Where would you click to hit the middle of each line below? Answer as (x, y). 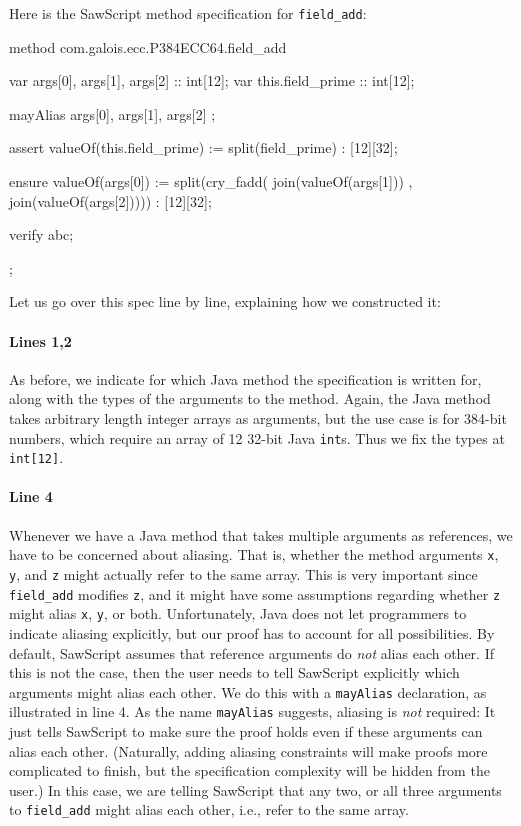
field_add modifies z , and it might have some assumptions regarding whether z (255, 593)
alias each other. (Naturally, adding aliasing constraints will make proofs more (248, 750)
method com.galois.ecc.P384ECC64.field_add (148, 46)
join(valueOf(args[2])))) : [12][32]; (110, 200)
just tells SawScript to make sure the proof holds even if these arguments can (246, 731)
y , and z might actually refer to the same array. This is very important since (243, 573)
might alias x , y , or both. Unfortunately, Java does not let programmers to (238, 613)
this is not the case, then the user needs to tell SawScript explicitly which (234, 672)
